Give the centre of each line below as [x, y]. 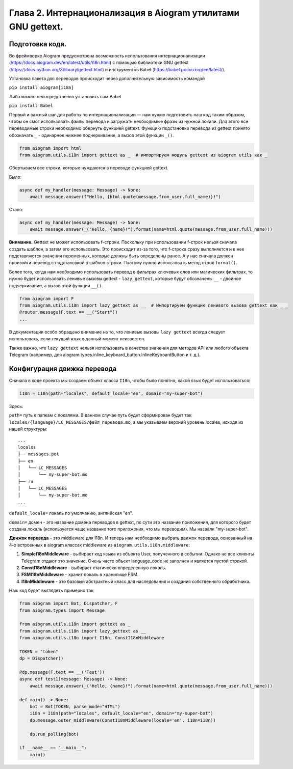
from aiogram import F [47, 299]
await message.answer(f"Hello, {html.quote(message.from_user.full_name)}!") [125, 197]
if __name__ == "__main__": [53, 748]
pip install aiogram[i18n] [41, 88]
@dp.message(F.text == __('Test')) [62, 672]
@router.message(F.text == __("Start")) [68, 312]
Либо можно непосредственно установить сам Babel [65, 96]
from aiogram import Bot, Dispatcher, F [68, 604]
